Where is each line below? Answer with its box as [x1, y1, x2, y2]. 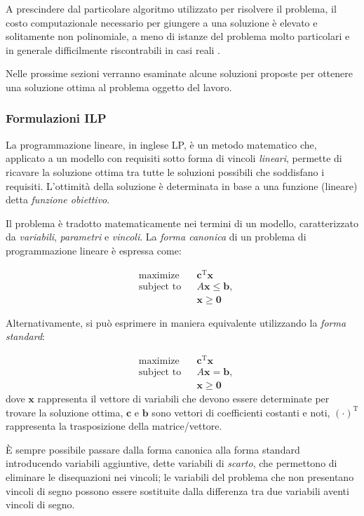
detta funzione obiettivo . [6, 192, 110, 207]
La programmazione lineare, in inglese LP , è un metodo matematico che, [6, 137, 317, 151]
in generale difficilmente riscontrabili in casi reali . [6, 42, 220, 57]
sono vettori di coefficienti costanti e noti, [151, 405, 330, 419]
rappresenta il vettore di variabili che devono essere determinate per [37, 391, 330, 406]
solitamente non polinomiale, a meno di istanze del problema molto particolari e [6, 29, 350, 43]
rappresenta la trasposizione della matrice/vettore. [6, 419, 222, 433]
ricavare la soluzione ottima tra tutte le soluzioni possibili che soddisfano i [6, 164, 325, 179]
